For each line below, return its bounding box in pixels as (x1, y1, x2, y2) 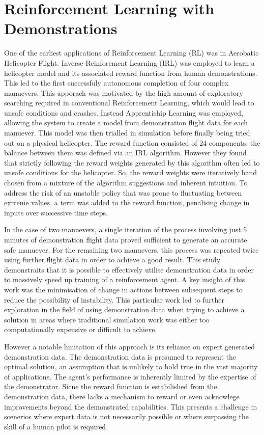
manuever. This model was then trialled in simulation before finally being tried (4, 127, 250, 138)
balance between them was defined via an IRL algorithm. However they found (4, 147, 247, 158)
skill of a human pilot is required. (4, 421, 108, 431)
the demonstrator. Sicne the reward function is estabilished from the (4, 381, 217, 392)
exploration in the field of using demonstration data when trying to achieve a (4, 304, 245, 315)
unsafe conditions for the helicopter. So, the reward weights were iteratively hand (4, 167, 257, 178)
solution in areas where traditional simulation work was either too (4, 314, 210, 324)
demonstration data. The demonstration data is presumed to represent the (4, 351, 236, 362)
